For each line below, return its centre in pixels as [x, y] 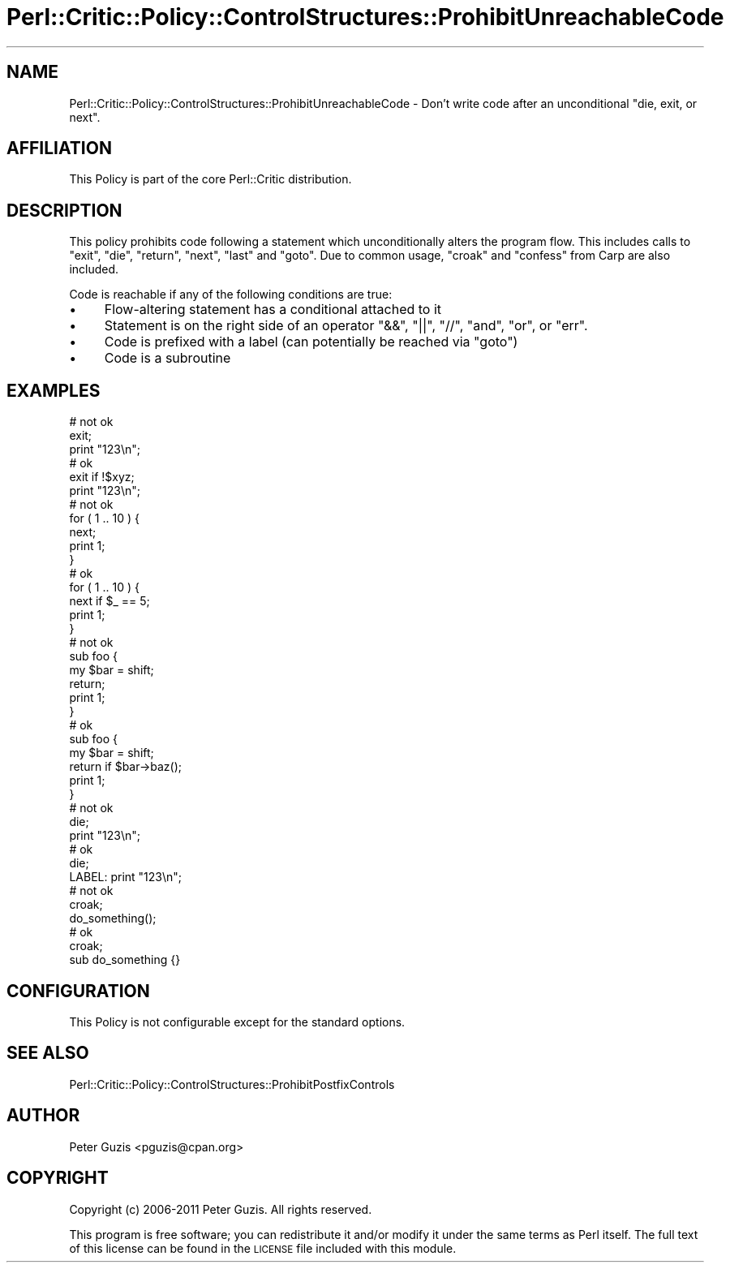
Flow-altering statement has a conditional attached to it [273, 310]
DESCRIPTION [64, 210]
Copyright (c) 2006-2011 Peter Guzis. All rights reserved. [221, 1209]
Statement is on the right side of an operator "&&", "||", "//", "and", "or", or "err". [346, 326]
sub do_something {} [125, 960]
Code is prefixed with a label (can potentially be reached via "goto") [311, 342]
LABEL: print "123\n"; [126, 877]
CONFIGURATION [78, 991]
